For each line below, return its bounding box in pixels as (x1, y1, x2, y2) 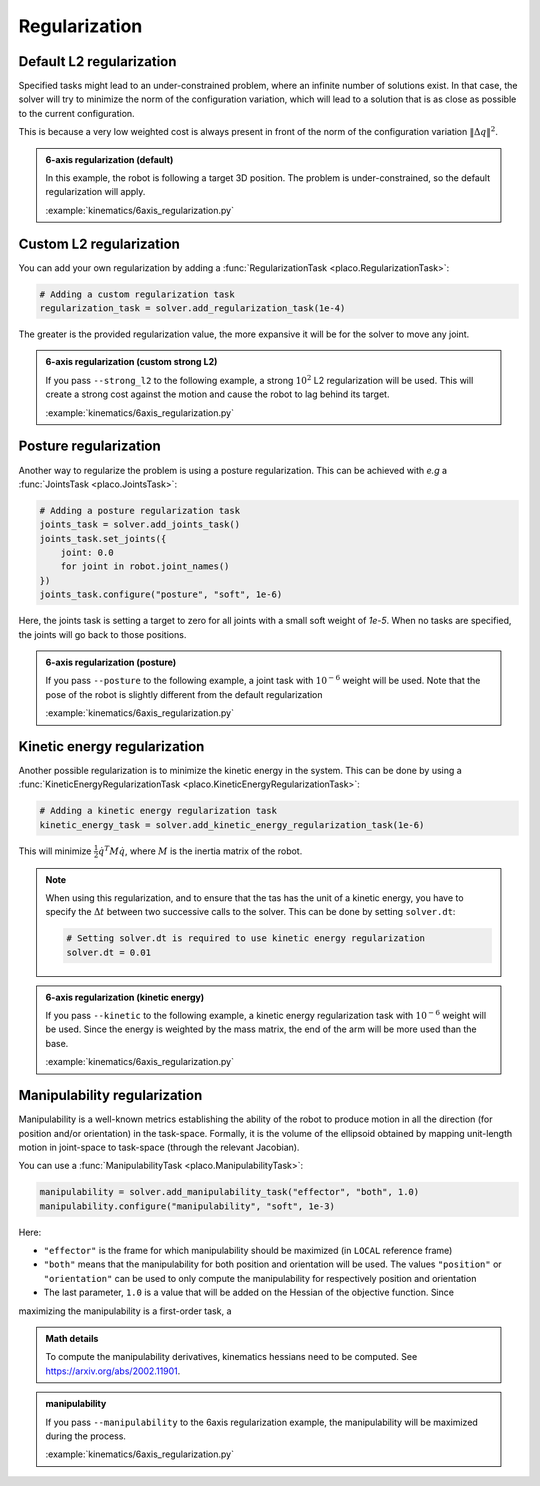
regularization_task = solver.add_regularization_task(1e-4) (39, 303, 346, 314)
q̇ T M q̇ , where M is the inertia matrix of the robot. (98, 844, 303, 857)
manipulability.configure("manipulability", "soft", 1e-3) (39, 1200, 335, 1212)
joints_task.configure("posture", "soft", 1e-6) (39, 589, 283, 600)
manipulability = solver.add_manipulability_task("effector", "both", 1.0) (39, 1186, 420, 1198)
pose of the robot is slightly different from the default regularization (45, 688, 324, 700)
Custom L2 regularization (18, 235, 180, 252)
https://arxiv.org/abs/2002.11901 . (45, 1365, 181, 1377)
